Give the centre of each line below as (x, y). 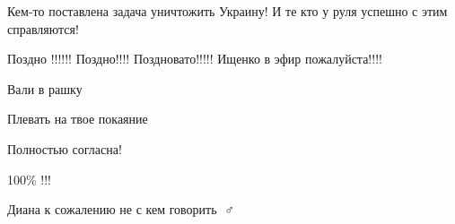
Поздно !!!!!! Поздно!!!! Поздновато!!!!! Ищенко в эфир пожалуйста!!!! (195, 59)
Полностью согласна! (65, 148)
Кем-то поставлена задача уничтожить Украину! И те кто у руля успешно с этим (227, 11)
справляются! (43, 28)
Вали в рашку (45, 88)
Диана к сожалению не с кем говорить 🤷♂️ (121, 209)
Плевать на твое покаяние (78, 119)
